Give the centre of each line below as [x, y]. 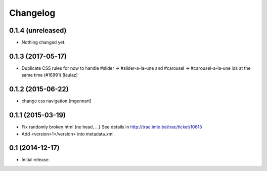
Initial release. [36, 160]
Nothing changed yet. [44, 43]
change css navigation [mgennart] [56, 101]
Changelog [32, 13]
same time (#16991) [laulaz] [50, 75]
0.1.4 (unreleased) [38, 30]
